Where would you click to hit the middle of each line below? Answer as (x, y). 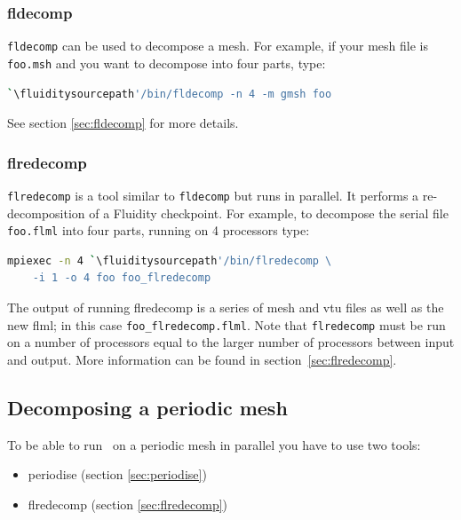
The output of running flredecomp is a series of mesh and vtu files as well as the (226, 307)
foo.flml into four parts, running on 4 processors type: (159, 230)
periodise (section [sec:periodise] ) (117, 474)
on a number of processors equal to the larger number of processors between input (231, 342)
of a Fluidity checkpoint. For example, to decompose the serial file (269, 213)
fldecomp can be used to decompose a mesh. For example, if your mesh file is (218, 46)
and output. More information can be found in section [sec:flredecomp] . (202, 359)
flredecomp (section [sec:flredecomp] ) (128, 504)
